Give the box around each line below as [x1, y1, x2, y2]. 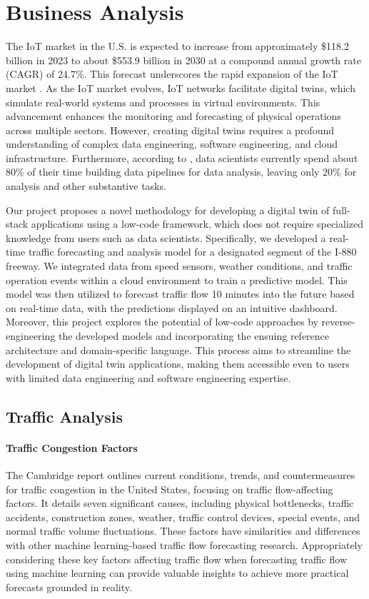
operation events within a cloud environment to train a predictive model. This [6, 272, 348, 287]
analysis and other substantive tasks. [6, 178, 166, 193]
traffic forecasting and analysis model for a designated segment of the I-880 [28, 244, 357, 259]
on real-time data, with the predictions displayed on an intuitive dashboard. [6, 300, 338, 315]
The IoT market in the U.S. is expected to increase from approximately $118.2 [6, 39, 349, 54]
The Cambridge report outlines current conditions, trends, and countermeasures [6, 467, 355, 482]
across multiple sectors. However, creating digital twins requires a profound [6, 122, 334, 137]
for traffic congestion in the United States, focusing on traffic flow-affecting [6, 481, 333, 496]
